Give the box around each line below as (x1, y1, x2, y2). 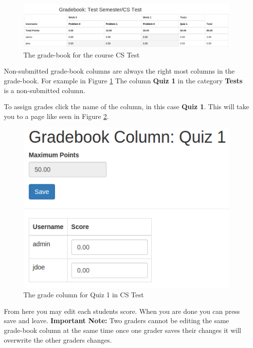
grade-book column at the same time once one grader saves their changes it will (4, 325, 241, 335)
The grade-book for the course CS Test (23, 49, 140, 59)
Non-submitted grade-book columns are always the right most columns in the (4, 66, 235, 76)
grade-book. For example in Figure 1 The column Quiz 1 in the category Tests (4, 76, 243, 86)
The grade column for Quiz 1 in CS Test (23, 290, 144, 300)
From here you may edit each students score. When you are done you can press (4, 306, 240, 316)
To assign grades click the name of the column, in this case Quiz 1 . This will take (4, 101, 249, 112)
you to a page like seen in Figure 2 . (4, 111, 109, 121)
